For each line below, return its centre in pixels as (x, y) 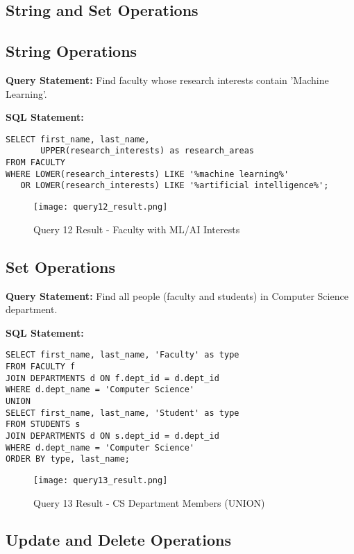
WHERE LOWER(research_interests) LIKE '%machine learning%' (147, 174)
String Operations (71, 51)
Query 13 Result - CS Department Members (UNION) (149, 502)
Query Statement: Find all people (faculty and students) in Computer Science (177, 295)
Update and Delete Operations (118, 540)
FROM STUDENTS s (43, 425)
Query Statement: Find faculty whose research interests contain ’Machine (167, 79)
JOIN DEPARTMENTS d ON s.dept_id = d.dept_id (112, 436)
